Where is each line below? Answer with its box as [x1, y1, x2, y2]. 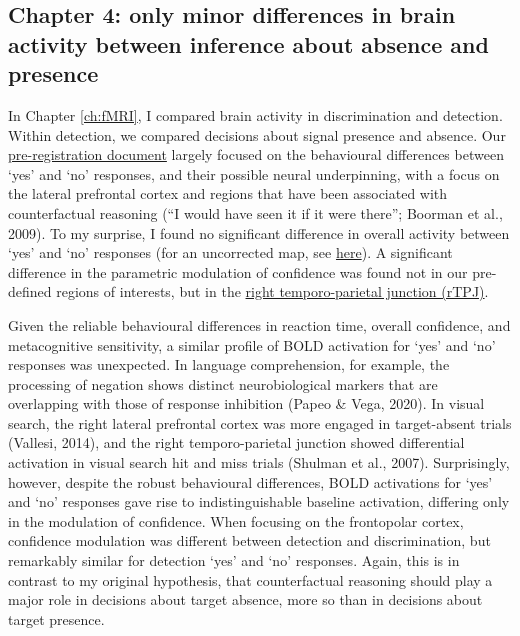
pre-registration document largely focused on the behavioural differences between [8, 144, 504, 165]
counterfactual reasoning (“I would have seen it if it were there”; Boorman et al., [8, 202, 503, 223]
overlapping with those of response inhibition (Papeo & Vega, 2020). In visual [8, 393, 485, 414]
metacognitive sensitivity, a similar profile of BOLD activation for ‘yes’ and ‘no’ [8, 334, 496, 355]
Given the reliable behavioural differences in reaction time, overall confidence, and [8, 314, 511, 335]
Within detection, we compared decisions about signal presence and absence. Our [8, 124, 506, 145]
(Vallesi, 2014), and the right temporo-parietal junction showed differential [8, 432, 465, 453]
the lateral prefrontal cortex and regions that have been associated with [8, 183, 448, 204]
